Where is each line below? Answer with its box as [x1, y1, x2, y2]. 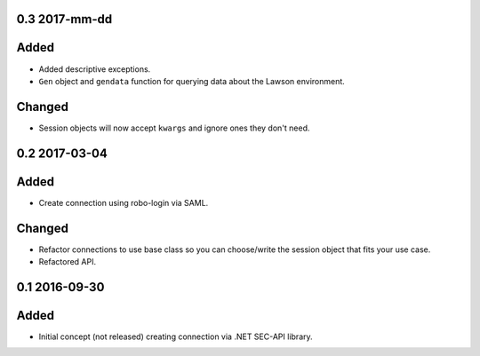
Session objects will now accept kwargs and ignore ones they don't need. [38, 123, 310, 133]
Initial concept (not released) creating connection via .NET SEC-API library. [38, 331, 313, 342]
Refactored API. [38, 257, 97, 267]
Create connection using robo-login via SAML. [38, 197, 209, 208]
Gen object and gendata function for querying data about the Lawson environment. [38, 75, 346, 86]
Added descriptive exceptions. [38, 63, 151, 75]
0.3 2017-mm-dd [16, 12, 113, 27]
